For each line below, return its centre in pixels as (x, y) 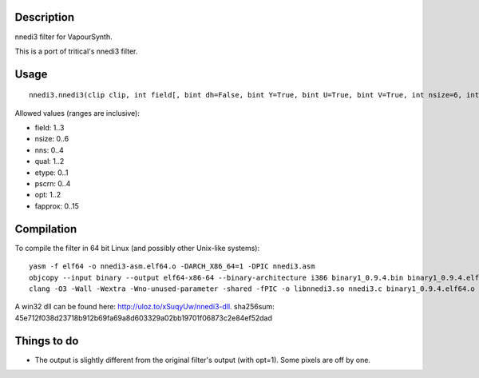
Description (45, 17)
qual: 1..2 (49, 161)
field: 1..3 (49, 128)
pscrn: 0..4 (53, 184)
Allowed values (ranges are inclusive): (77, 113)
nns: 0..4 (49, 150)
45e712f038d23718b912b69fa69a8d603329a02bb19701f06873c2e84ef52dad (144, 318)
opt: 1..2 (48, 195)
